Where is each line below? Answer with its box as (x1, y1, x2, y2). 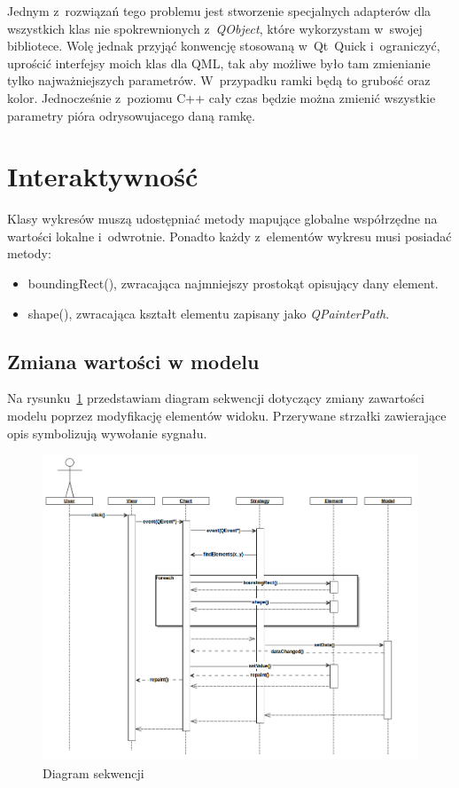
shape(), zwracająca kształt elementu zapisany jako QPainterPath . (27, 303, 390, 322)
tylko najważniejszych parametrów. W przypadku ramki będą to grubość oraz (7, 71, 431, 90)
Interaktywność (7, 158, 198, 194)
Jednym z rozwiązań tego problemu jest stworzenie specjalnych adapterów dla (7, 2, 432, 20)
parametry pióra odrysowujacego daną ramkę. (7, 106, 255, 124)
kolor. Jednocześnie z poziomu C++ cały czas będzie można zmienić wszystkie (7, 88, 436, 106)
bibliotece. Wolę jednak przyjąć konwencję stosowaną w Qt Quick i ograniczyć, (7, 36, 440, 55)
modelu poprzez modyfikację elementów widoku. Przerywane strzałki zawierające (7, 406, 447, 425)
